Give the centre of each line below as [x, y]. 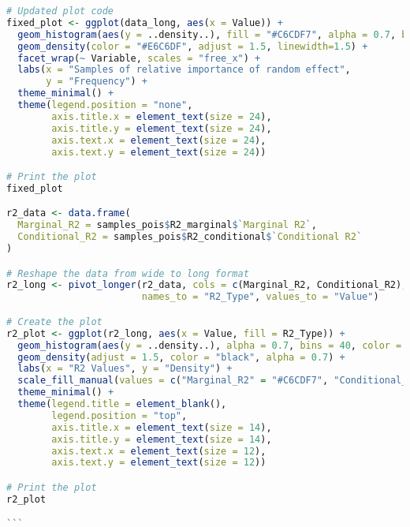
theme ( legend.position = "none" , [105, 105]
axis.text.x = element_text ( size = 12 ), [159, 451]
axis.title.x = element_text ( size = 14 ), [162, 427]
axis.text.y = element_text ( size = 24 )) [159, 152]
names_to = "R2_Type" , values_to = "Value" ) [260, 297]
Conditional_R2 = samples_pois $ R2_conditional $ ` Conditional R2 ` [190, 237]
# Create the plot [54, 321]
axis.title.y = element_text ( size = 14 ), [162, 439]
